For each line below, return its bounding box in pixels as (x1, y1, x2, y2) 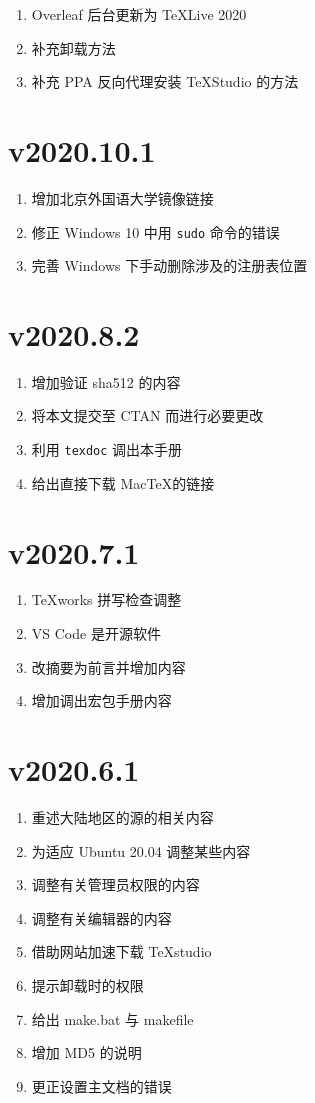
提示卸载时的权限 (31, 974, 144, 995)
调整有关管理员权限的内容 (31, 874, 200, 895)
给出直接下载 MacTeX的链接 (31, 472, 215, 493)
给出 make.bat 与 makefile (31, 1008, 194, 1029)
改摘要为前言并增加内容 (31, 656, 186, 677)
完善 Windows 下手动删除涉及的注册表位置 (31, 255, 308, 276)
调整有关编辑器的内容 (31, 907, 172, 928)
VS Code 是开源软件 (31, 623, 161, 644)
